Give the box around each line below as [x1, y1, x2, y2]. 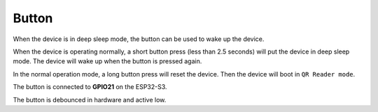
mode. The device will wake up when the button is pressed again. [13, 57, 202, 65]
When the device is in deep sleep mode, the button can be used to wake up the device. [13, 35, 265, 43]
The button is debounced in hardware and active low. [13, 95, 167, 104]
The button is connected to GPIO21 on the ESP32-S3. [13, 83, 167, 91]
